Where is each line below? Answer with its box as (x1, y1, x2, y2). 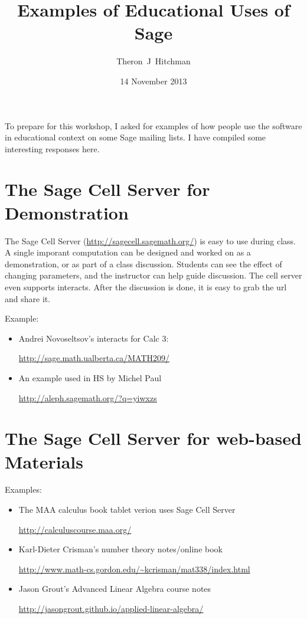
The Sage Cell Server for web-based (5, 426, 302, 450)
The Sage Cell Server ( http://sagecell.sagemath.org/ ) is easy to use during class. (5, 234, 296, 247)
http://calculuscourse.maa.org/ (18, 523, 132, 535)
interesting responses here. (5, 142, 100, 155)
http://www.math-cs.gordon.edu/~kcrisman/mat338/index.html (18, 562, 250, 575)
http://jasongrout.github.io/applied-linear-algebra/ (18, 602, 204, 614)
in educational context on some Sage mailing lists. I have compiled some (5, 131, 266, 143)
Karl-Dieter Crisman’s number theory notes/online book (18, 543, 223, 555)
